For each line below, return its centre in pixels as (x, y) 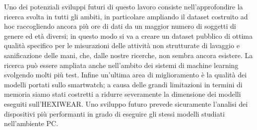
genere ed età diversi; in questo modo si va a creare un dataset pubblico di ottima (128, 35)
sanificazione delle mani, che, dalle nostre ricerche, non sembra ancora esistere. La (128, 55)
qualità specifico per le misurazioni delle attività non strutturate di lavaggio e (122, 45)
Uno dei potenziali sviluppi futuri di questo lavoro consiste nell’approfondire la (124, 6)
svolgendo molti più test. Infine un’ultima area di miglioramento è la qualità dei (126, 75)
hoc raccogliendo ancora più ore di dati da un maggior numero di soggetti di (120, 26)
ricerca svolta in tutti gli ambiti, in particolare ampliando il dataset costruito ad (126, 16)
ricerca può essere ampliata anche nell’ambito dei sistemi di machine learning (121, 65)
